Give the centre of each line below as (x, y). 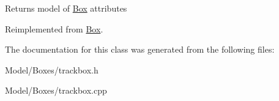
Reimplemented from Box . (54, 28)
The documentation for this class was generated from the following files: (140, 49)
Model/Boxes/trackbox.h (52, 69)
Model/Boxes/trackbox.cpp (56, 90)
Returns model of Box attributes (66, 8)
